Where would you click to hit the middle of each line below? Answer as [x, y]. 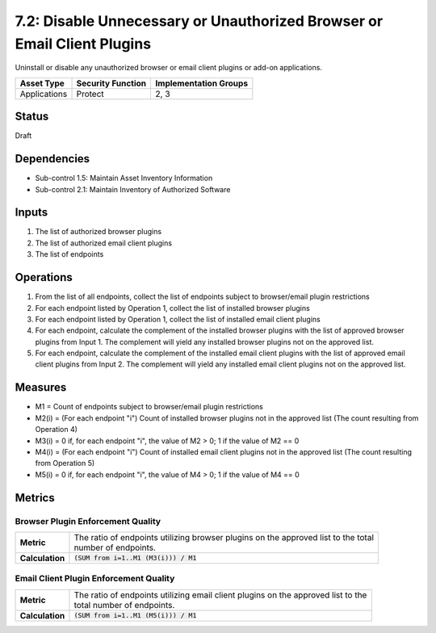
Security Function [111, 83]
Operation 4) [57, 430]
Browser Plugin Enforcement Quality [88, 521]
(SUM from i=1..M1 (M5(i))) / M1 [135, 616]
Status [32, 117]
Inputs [31, 213]
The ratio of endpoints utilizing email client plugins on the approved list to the [220, 595]
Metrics [35, 498]
